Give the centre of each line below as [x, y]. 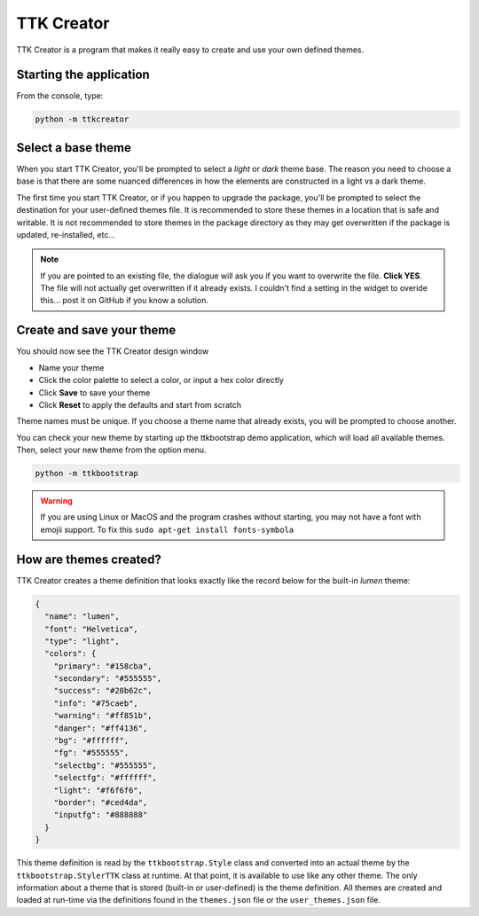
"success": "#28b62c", [103, 691]
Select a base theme [74, 148]
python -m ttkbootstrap [87, 474]
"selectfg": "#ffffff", [105, 778]
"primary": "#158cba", [103, 666]
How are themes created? [89, 559]
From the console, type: [60, 96]
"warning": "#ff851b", [103, 716]
